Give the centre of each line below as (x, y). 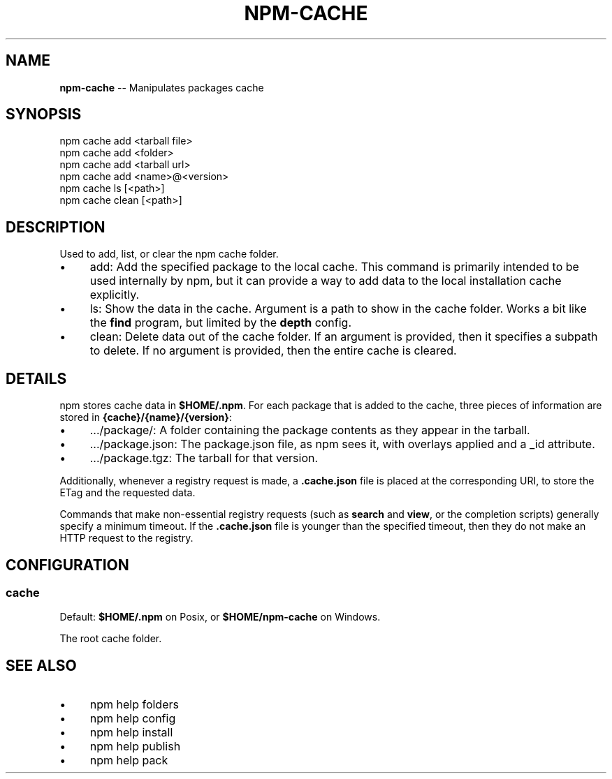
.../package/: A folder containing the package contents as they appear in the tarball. (310, 430)
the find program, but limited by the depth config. (221, 323)
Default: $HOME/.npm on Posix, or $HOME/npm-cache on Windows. (220, 617)
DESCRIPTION (56, 227)
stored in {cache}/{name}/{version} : (146, 417)
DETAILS (36, 378)
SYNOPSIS (44, 114)
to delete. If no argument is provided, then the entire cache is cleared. (273, 351)
